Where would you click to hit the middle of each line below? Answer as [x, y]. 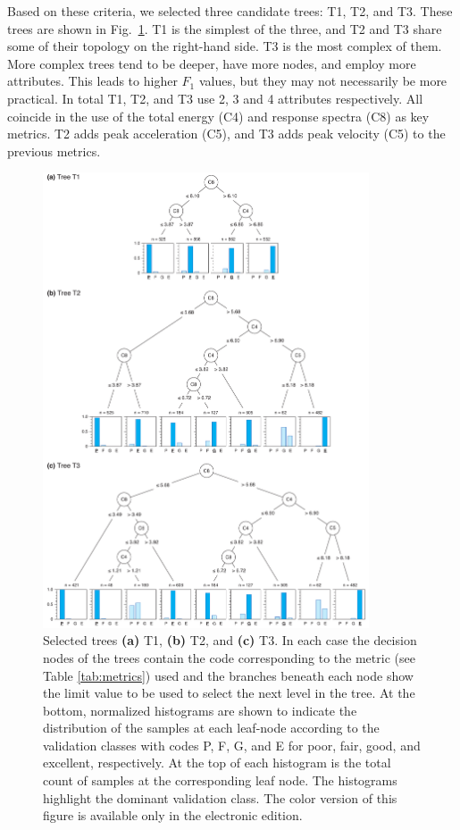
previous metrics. [54, 151]
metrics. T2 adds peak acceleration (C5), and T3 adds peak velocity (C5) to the [226, 134]
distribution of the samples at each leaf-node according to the [211, 728]
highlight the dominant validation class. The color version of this [220, 797]
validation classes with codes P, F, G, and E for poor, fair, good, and [232, 745]
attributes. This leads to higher [92, 81]
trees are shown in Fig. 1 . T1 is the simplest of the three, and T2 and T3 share [225, 28]
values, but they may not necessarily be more [323, 81]
